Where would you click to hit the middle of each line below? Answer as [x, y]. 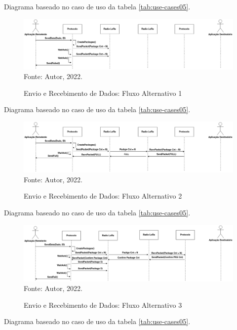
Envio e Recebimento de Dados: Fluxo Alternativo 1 [103, 93]
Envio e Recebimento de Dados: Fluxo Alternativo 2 [103, 196]
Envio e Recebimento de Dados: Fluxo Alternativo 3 [103, 305]
